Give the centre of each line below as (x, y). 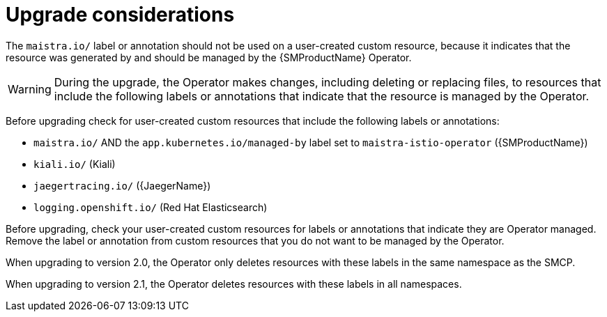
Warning (30, 89)
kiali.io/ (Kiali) (75, 164)
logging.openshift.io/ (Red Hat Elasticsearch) (151, 207)
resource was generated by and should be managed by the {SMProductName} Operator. (209, 57)
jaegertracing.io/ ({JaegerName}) (122, 185)
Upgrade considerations (120, 15)
